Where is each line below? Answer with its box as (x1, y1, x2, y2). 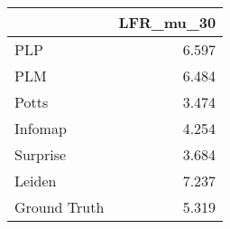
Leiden (14, 170, 57, 191)
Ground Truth (14, 196, 105, 217)
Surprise (14, 144, 67, 165)
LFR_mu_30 (118, 12, 216, 33)
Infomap (14, 118, 67, 138)
